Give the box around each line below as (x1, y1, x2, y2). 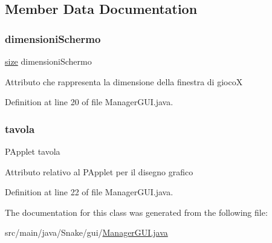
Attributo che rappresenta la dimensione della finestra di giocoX (5, 75, 243, 88)
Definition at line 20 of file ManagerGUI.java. (5, 96, 173, 108)
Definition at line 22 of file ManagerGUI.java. (5, 186, 173, 198)
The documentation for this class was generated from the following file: (5, 206, 268, 218)
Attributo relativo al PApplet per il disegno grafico (5, 165, 193, 178)
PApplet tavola (5, 145, 60, 157)
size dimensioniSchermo (5, 55, 92, 67)
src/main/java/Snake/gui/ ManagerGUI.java (5, 226, 168, 239)
